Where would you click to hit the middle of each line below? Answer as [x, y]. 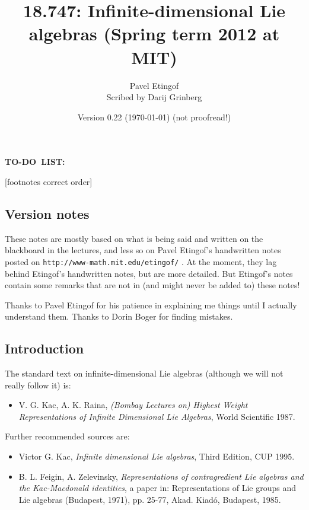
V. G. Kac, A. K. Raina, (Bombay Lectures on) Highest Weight [133, 405]
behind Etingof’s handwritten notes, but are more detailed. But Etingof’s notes [149, 273]
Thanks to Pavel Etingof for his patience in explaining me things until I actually [151, 305]
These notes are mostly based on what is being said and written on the [134, 238]
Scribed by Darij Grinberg [154, 97]
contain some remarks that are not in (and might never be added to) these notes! [152, 285]
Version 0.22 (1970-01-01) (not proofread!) [154, 117]
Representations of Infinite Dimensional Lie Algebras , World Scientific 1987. [157, 416]
